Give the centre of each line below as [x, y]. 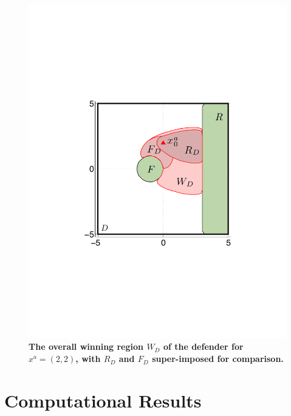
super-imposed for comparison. [218, 359]
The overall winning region [86, 346]
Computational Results [103, 400]
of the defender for [203, 346]
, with [88, 359]
